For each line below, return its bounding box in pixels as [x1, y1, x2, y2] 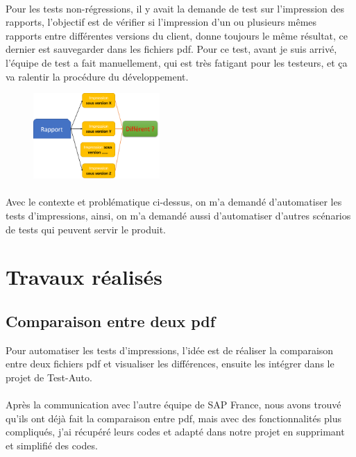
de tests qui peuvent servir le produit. [6, 222, 166, 236]
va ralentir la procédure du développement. [6, 69, 189, 83]
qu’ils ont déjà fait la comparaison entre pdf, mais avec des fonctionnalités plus [6, 410, 341, 425]
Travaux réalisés [6, 263, 162, 291]
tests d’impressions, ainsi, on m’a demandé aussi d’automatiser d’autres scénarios [6, 208, 351, 222]
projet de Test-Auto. [6, 369, 92, 384]
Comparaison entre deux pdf [6, 310, 216, 331]
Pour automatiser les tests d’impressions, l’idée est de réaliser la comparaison [6, 342, 334, 357]
